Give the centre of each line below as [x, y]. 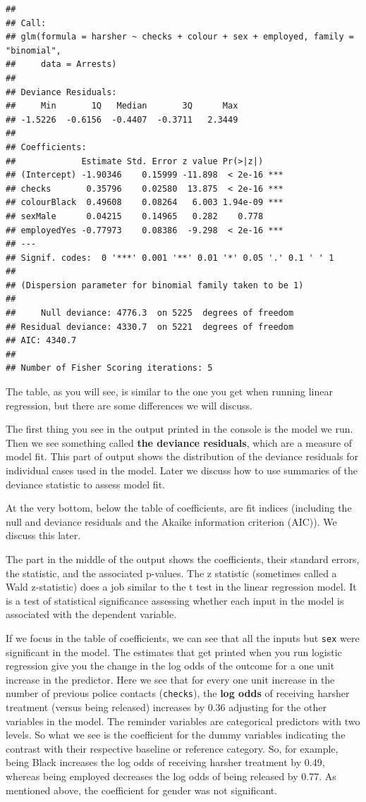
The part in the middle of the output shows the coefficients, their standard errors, [183, 559]
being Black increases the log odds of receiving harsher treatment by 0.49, [165, 762]
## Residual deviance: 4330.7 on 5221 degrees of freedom [150, 327]
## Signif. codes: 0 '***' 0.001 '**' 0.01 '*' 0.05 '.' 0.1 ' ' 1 [170, 258]
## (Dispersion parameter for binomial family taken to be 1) [155, 285]
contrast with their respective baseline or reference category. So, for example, [172, 748]
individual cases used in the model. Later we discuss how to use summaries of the [182, 470]
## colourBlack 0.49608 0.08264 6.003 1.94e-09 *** [145, 203]
